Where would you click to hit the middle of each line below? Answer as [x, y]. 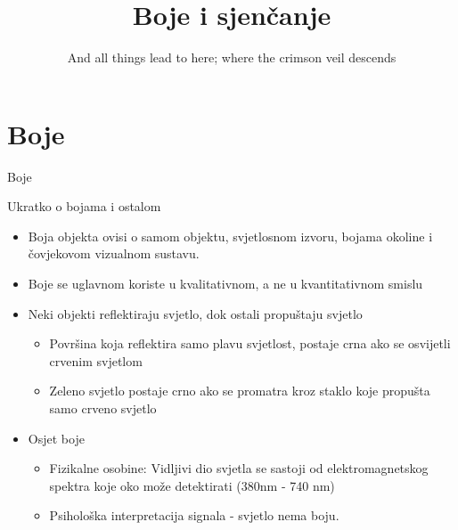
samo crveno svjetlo [103, 408]
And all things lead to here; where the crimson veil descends [232, 57]
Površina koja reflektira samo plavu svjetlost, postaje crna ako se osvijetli [250, 343]
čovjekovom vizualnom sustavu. [114, 253]
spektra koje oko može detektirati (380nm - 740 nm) [192, 485]
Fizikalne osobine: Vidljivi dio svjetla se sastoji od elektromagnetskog [239, 468]
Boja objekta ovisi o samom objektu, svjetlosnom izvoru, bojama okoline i [230, 236]
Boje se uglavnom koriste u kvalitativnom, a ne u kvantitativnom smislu [225, 284]
